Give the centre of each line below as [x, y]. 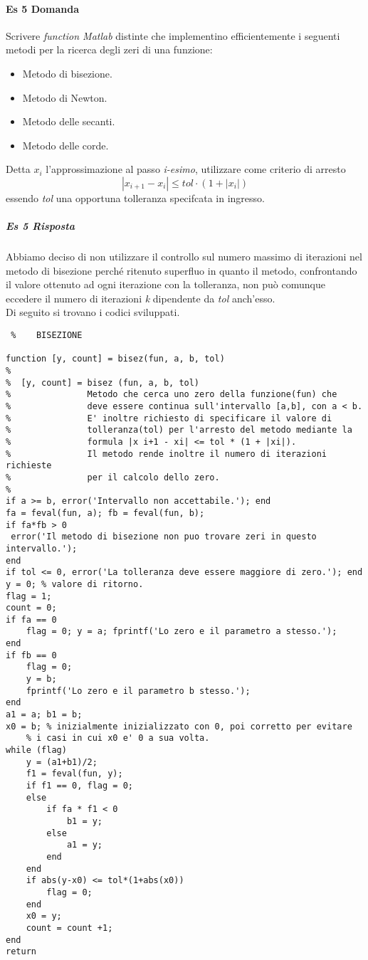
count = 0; [31, 608]
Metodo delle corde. [65, 145]
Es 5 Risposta [40, 226]
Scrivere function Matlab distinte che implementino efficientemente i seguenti [173, 35]
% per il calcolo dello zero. [113, 477]
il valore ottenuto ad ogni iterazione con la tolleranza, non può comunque [165, 284]
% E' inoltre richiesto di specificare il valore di [169, 418]
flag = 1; [29, 596]
